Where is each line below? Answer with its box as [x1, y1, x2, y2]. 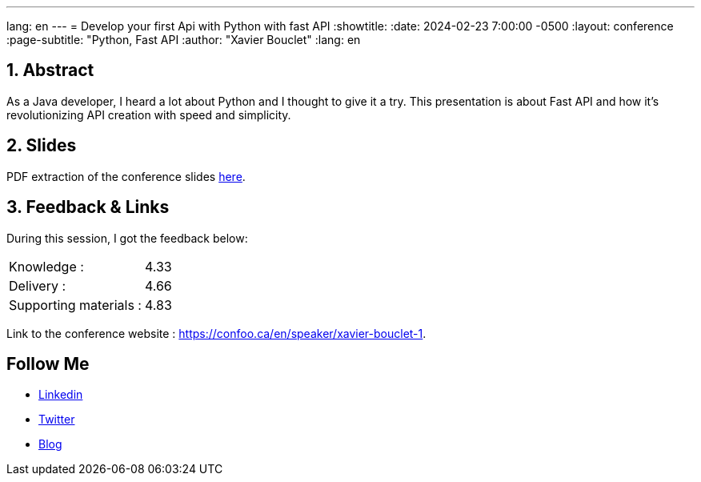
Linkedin [38, 388, 83, 402]
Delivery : [9, 277, 66, 294]
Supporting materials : [9, 296, 142, 313]
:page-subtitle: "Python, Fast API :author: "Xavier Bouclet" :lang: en [6, 33, 361, 46]
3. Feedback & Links [6, 197, 170, 218]
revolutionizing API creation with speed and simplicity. [6, 107, 291, 122]
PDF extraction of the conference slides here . [6, 169, 246, 183]
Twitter [38, 412, 75, 427]
